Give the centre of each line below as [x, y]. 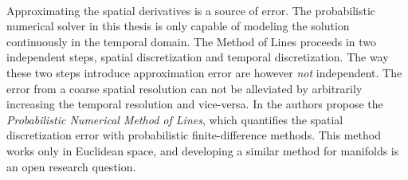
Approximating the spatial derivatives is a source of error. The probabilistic [191, 10]
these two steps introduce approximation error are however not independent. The [204, 72]
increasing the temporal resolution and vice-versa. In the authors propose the [195, 104]
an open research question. [71, 166]
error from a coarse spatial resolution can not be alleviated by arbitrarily [184, 88]
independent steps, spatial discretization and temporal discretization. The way [198, 57]
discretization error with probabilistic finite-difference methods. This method [194, 135]
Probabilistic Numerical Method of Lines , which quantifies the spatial [175, 119]
